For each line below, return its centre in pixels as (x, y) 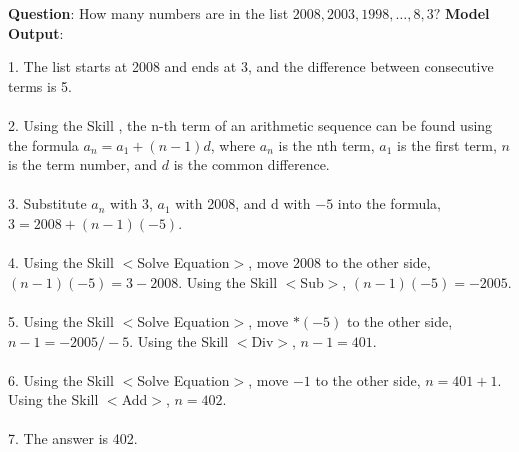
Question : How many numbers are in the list (148, 13)
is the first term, (447, 144)
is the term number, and (83, 164)
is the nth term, (326, 144)
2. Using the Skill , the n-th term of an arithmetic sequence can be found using (250, 124)
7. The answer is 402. (73, 438)
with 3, (131, 203)
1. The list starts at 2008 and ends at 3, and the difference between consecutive (251, 66)
